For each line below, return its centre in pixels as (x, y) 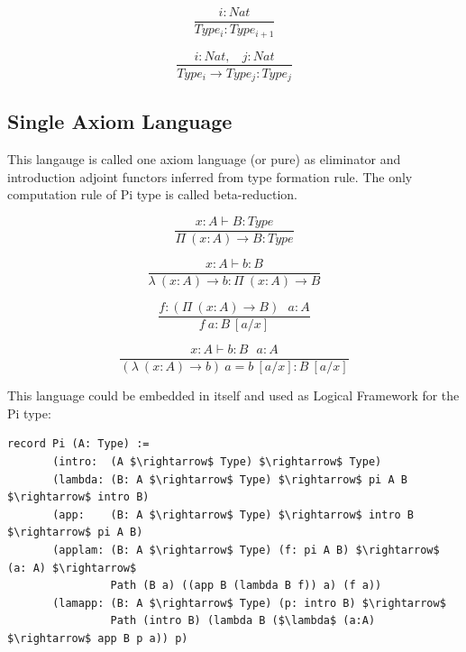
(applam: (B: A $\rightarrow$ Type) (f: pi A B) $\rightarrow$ (246, 551)
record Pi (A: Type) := (78, 444)
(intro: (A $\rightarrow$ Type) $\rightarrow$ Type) (217, 462)
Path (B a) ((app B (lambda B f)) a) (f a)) (246, 586)
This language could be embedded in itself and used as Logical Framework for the (233, 395)
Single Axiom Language (120, 121)
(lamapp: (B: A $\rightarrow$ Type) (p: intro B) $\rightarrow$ (249, 603)
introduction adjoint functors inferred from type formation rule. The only (210, 176)
